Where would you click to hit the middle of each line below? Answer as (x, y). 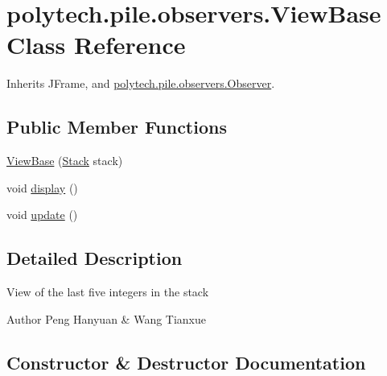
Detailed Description (95, 258)
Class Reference (96, 45)
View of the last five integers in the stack (108, 292)
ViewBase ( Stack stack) (65, 161)
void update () (42, 215)
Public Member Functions (117, 127)
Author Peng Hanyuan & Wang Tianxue (107, 318)
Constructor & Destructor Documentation (186, 362)
